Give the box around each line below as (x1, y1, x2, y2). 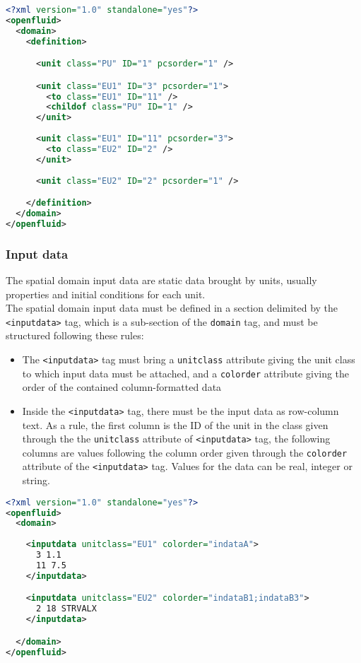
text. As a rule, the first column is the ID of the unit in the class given (22, 417, 329, 432)
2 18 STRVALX (35, 604, 97, 614)
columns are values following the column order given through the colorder (22, 445, 348, 459)
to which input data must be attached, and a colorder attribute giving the (22, 365, 350, 380)
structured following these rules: (6, 328, 144, 343)
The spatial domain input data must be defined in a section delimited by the (6, 300, 338, 315)
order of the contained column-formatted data (22, 380, 222, 394)
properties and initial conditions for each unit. (6, 286, 206, 301)
